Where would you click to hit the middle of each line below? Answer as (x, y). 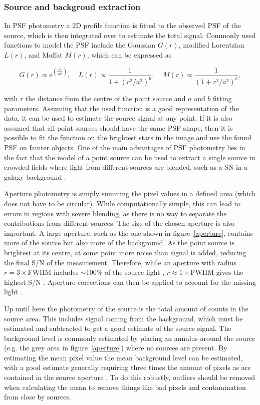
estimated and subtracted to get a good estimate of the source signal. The (118, 328)
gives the (230, 272)
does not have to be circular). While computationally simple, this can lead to (122, 203)
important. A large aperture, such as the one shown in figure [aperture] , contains (128, 233)
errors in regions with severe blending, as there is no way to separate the (115, 213)
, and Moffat (43, 55)
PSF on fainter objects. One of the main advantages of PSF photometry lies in (125, 147)
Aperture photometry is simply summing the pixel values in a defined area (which (130, 193)
